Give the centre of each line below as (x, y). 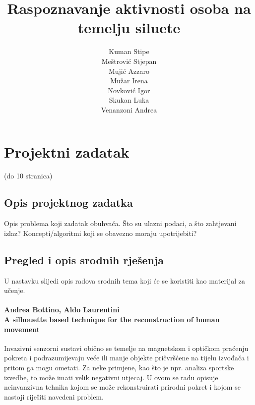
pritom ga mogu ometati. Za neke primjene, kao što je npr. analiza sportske (119, 367)
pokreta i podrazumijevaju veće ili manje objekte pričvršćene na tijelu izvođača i (127, 358)
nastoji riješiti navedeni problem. (54, 396)
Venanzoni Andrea (129, 109)
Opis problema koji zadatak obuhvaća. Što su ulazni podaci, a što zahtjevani (120, 223)
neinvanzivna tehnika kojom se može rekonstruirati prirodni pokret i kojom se (122, 387)
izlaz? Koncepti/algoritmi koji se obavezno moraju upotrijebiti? (100, 233)
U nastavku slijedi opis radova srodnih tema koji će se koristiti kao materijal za (125, 280)
